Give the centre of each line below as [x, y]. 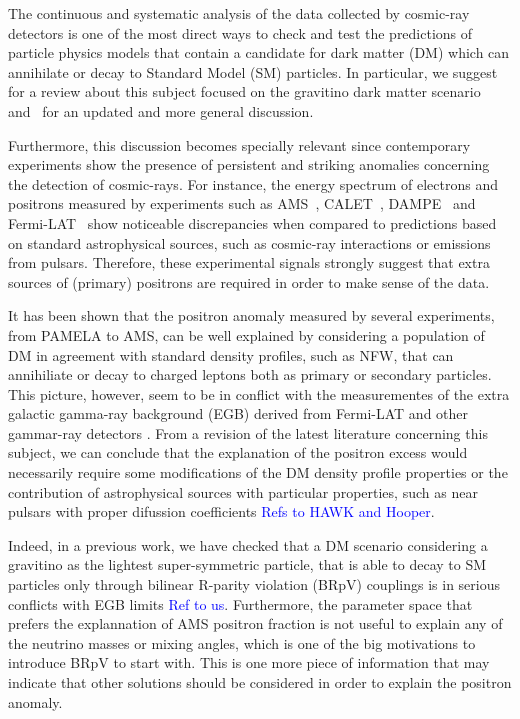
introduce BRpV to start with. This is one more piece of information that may [249, 662]
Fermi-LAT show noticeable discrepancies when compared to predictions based [252, 222]
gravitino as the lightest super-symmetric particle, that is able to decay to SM [247, 564]
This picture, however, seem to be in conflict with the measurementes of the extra [259, 393]
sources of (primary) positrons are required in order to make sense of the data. [249, 281]
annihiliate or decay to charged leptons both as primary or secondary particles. [250, 374]
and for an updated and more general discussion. [161, 110]
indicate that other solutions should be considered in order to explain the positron [260, 682]
